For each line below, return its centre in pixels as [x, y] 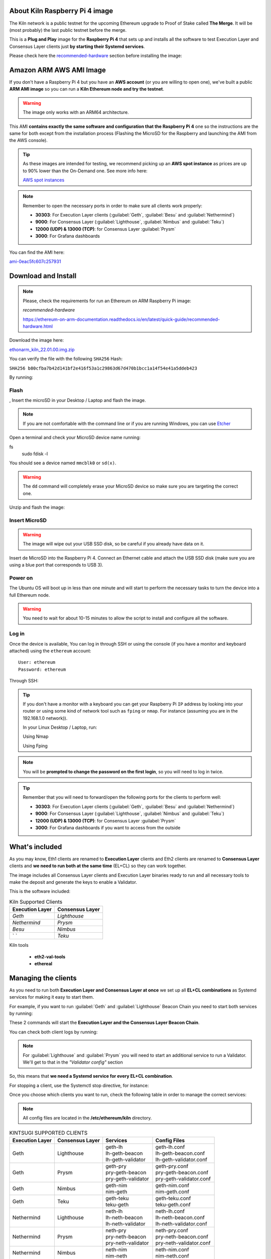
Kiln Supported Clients [36, 902]
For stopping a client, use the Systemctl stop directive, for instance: [79, 1085]
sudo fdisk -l [35, 454]
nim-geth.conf [172, 1192]
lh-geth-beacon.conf [180, 1153]
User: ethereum [37, 662]
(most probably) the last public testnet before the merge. [68, 30]
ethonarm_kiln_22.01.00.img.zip [42, 349]
